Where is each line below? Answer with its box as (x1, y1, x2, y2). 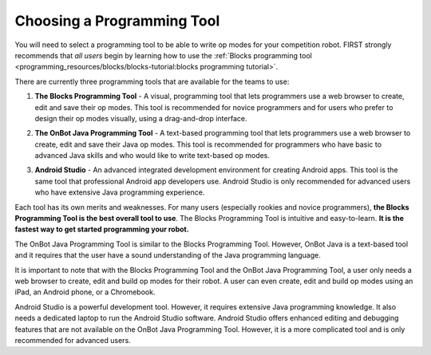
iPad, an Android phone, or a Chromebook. (14, 287, 156, 297)
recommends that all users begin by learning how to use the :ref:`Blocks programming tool (14, 50, 313, 60)
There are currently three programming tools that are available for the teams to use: (14, 77, 290, 86)
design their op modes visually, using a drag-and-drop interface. (34, 113, 247, 123)
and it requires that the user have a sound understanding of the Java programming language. (14, 250, 321, 260)
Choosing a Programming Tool (14, 12, 220, 30)
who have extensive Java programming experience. (34, 187, 205, 197)
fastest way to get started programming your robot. (14, 224, 189, 235)
